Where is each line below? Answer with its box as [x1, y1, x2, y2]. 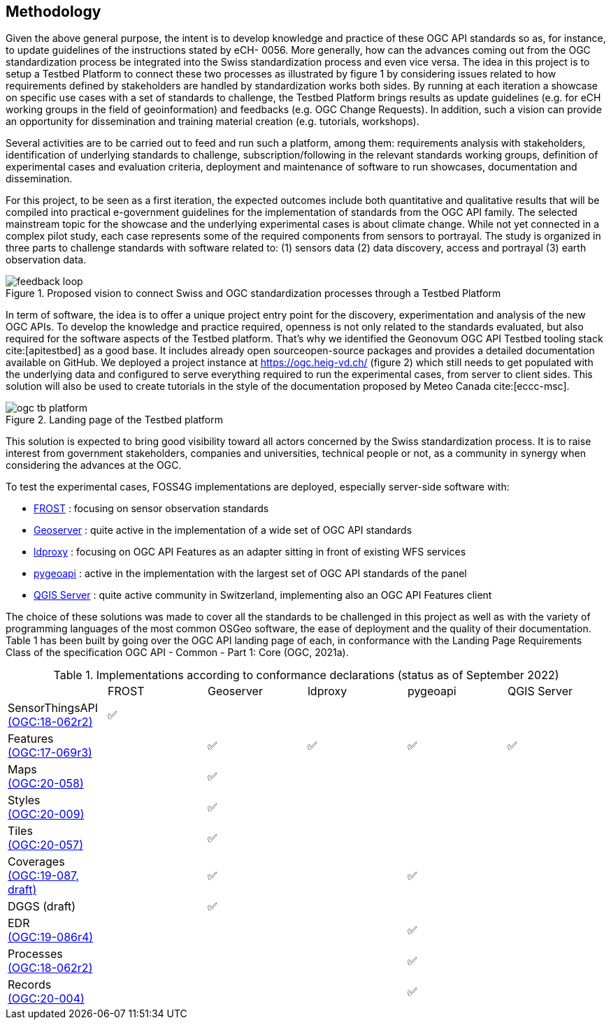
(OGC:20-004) [8, 991, 85, 1006]
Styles [8, 793, 41, 808]
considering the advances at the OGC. [6, 459, 182, 472]
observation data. [6, 254, 87, 266]
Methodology [6, 3, 101, 20]
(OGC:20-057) [8, 838, 83, 852]
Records [8, 977, 52, 992]
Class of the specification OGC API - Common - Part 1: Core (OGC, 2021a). [6, 646, 349, 659]
